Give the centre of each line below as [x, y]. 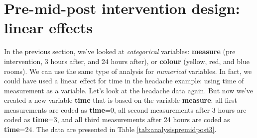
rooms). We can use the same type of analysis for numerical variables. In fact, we [128, 71]
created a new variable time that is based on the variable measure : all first [121, 100]
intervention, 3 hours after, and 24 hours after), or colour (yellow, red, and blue [127, 61]
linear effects [48, 28]
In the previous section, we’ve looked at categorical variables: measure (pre [120, 51]
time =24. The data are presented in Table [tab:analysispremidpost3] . [110, 129]
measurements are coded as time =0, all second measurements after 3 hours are [125, 109]
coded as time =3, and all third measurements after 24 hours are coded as [117, 119]
